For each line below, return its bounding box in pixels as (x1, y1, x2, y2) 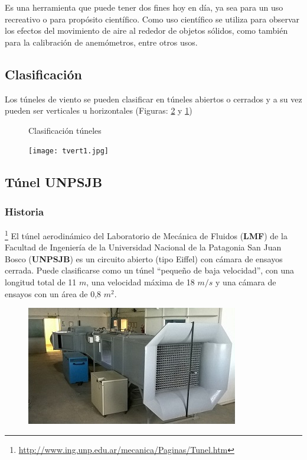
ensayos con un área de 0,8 (5, 287, 102, 300)
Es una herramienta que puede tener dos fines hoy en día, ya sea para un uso (5, 1, 283, 13)
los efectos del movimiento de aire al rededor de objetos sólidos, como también (5, 24, 288, 37)
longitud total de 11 (5, 276, 77, 288)
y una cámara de (215, 276, 276, 288)
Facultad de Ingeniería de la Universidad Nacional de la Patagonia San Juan (5, 241, 282, 253)
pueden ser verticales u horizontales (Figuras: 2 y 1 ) (5, 104, 192, 117)
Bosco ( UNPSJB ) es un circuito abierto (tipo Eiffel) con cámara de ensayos (5, 252, 283, 265)
